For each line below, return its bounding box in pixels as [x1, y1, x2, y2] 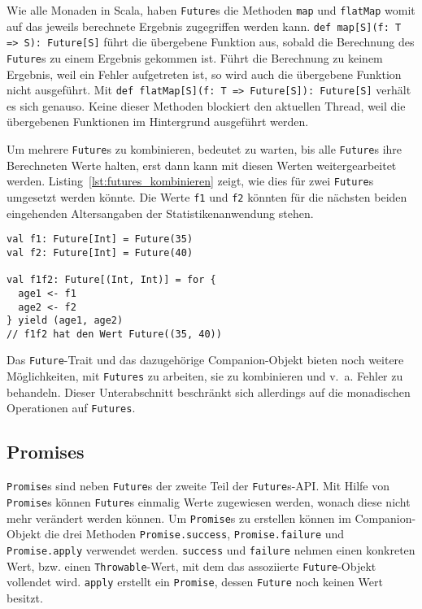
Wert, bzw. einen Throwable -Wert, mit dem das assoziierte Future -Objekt [7, 557, 376, 574]
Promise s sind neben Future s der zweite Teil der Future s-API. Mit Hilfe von [7, 477, 390, 494]
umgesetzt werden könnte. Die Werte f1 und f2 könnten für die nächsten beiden [7, 188, 407, 205]
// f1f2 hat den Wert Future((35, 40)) [7, 328, 222, 340]
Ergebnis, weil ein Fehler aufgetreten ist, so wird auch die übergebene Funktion [7, 65, 402, 82]
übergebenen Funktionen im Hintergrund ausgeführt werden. [7, 113, 309, 130]
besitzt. [7, 589, 43, 606]
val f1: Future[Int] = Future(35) [7, 233, 194, 246]
